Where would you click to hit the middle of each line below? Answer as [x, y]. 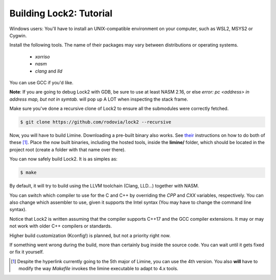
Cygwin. [18, 35]
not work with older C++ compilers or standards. [61, 226]
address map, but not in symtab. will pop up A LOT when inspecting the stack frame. [99, 99]
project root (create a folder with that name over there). [68, 149]
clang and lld [49, 71]
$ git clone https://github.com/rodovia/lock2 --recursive [96, 122]
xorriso [42, 57]
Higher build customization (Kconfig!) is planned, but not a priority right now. [90, 236]
